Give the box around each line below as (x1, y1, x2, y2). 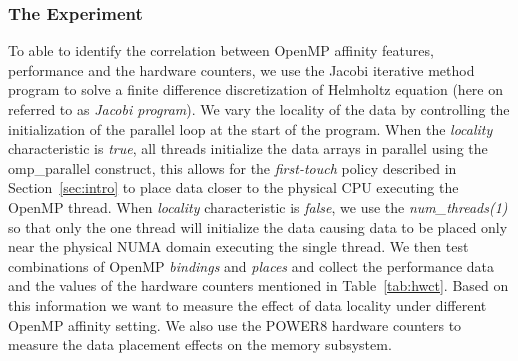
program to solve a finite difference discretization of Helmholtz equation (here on (8, 79, 503, 100)
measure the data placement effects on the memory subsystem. (8, 334, 392, 355)
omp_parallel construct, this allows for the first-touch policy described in (8, 157, 457, 178)
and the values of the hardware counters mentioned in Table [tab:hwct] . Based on (8, 275, 509, 296)
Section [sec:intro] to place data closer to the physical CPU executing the (8, 177, 459, 198)
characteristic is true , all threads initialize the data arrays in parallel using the (8, 138, 488, 159)
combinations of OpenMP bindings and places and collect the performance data (8, 255, 495, 276)
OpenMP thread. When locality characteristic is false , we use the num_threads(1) (8, 196, 508, 217)
